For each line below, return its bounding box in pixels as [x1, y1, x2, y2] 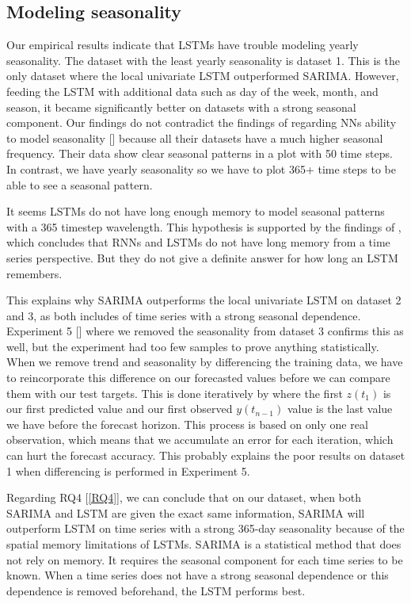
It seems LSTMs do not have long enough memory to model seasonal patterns [6, 203, 385, 220]
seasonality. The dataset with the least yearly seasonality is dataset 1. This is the [6, 52, 400, 68]
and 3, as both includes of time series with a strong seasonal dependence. [6, 307, 361, 323]
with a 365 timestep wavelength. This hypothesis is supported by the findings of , [6, 218, 401, 235]
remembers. [6, 265, 63, 281]
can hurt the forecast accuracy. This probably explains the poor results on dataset [6, 447, 405, 464]
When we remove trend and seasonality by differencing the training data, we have [6, 354, 403, 370]
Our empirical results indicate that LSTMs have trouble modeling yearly [6, 36, 359, 53]
